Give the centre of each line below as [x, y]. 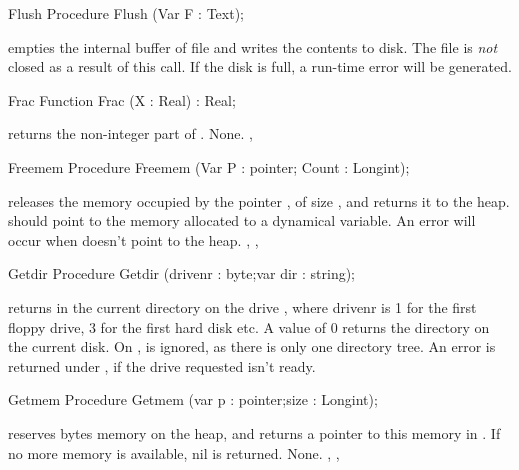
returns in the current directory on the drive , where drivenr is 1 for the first [242, 306]
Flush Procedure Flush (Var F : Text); [126, 13]
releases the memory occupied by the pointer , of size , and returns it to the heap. [259, 200]
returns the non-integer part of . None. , [130, 133]
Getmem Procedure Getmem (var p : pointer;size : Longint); [193, 399]
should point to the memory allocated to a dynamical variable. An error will [242, 220]
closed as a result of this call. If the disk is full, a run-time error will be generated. [260, 66]
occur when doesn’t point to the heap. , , [133, 239]
